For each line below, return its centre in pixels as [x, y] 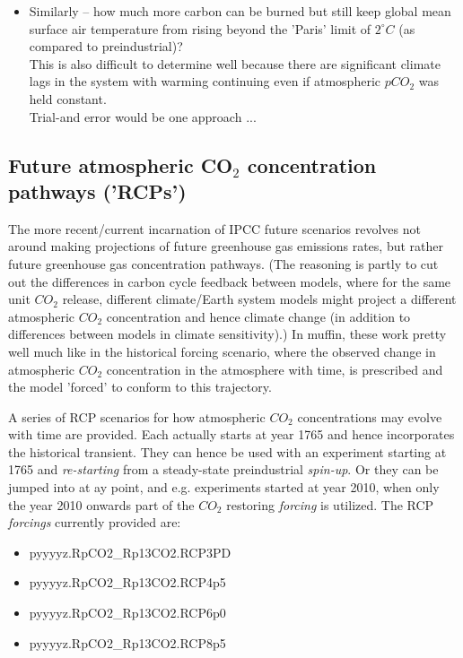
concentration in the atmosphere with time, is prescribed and [275, 369]
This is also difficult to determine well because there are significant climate [235, 63]
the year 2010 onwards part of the [101, 504]
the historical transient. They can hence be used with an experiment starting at [227, 451]
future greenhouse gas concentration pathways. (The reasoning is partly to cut [223, 263]
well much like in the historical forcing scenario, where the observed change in [222, 351]
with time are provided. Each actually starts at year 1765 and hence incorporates [231, 434]
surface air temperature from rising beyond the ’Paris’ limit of [200, 28]
